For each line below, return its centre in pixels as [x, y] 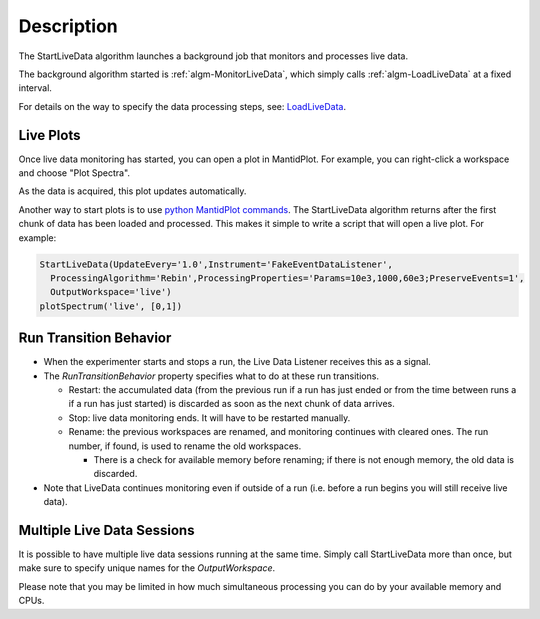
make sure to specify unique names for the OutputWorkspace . [147, 568]
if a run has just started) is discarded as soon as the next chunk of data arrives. [231, 404]
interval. [35, 88]
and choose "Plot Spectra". [74, 173]
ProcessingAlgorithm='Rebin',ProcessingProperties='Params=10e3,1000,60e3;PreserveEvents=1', [287, 278]
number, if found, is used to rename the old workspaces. [185, 446]
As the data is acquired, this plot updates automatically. [132, 191]
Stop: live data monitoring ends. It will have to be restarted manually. [209, 417]
